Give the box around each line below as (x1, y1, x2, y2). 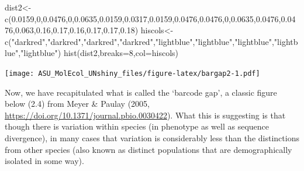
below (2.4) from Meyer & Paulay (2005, (5, 97, 150, 110)
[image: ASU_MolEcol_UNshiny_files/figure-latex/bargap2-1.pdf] (5, 69, 260, 78)
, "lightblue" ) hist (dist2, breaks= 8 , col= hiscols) (18, 47, 179, 59)
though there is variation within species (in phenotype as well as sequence (5, 120, 270, 132)
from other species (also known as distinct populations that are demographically (5, 143, 292, 155)
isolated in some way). (5, 155, 84, 167)
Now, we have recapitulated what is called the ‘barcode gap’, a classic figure (5, 86, 277, 98)
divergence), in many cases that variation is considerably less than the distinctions (5, 132, 299, 144)
